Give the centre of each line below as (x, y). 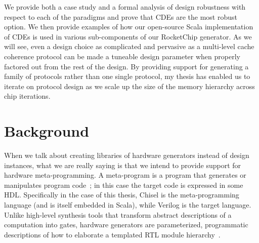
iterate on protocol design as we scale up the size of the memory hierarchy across (129, 86)
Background (47, 131)
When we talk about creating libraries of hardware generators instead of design (127, 155)
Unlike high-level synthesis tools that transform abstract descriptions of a (118, 214)
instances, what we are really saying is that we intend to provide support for (123, 165)
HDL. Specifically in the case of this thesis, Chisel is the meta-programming (122, 195)
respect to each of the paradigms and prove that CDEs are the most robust (121, 16)
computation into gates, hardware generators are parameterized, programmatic (126, 225)
